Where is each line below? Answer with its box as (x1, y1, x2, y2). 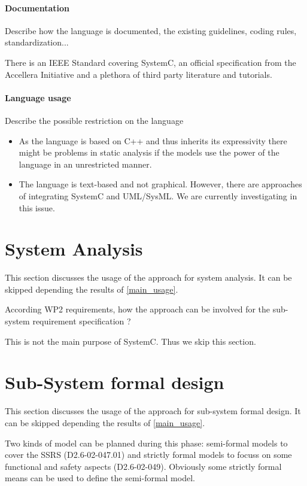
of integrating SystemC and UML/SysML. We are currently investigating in (19, 189, 297, 202)
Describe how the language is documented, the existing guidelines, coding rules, (5, 24, 297, 37)
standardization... (5, 36, 69, 48)
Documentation (5, 1, 70, 14)
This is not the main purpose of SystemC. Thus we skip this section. (5, 335, 256, 347)
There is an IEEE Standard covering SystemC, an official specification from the (5, 56, 296, 68)
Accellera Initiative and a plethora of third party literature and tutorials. (5, 68, 272, 80)
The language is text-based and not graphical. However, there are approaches (19, 178, 302, 190)
